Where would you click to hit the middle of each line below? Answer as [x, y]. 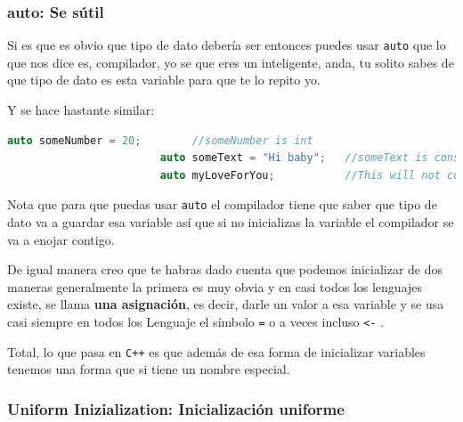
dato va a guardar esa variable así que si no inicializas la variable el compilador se [231, 222]
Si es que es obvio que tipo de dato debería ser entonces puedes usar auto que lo [227, 45]
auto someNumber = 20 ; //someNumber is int [160, 140]
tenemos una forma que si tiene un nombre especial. [149, 369]
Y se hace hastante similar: [81, 110]
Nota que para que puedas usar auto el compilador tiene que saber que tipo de [222, 204]
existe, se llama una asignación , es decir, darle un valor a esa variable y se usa [226, 304]
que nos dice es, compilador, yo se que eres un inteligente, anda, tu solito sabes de [231, 62]
